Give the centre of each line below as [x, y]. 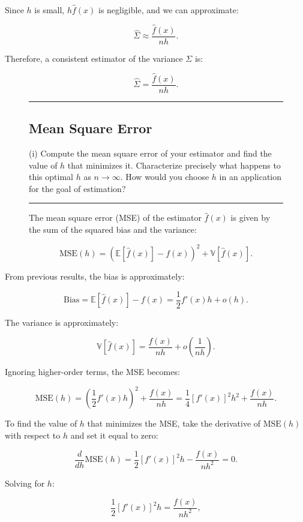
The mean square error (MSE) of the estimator [115, 217]
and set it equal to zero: [114, 435]
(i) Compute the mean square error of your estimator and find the [150, 153]
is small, [49, 10]
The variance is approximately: [62, 322]
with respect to [33, 435]
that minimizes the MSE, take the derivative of [174, 423]
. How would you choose [165, 177]
